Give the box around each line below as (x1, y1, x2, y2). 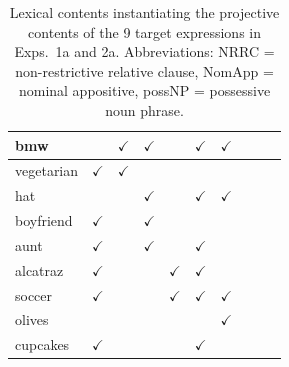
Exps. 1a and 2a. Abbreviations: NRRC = (14, 41, 275, 62)
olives (15, 309, 49, 330)
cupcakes (15, 334, 70, 355)
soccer (15, 284, 53, 305)
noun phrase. (105, 99, 184, 120)
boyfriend (15, 210, 73, 231)
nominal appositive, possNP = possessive (18, 80, 271, 101)
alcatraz (15, 259, 64, 280)
